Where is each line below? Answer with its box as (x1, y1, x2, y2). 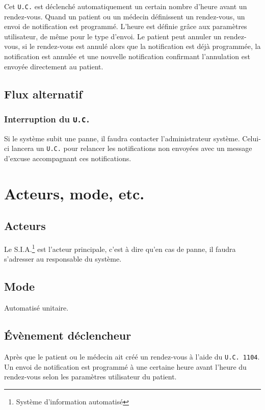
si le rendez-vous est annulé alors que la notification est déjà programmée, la (22, 41, 261, 52)
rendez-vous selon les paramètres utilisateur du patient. (4, 371, 177, 382)
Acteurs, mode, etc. (4, 183, 145, 203)
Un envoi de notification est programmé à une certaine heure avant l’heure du (4, 361, 247, 372)
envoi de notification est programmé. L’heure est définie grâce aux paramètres (4, 21, 247, 32)
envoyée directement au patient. (4, 61, 103, 71)
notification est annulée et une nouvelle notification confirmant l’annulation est (4, 51, 250, 62)
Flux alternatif (4, 86, 83, 101)
